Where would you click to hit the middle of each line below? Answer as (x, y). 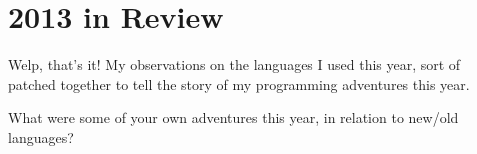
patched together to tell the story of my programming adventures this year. (239, 83)
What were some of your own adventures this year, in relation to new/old (233, 117)
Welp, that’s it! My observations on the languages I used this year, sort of (234, 64)
